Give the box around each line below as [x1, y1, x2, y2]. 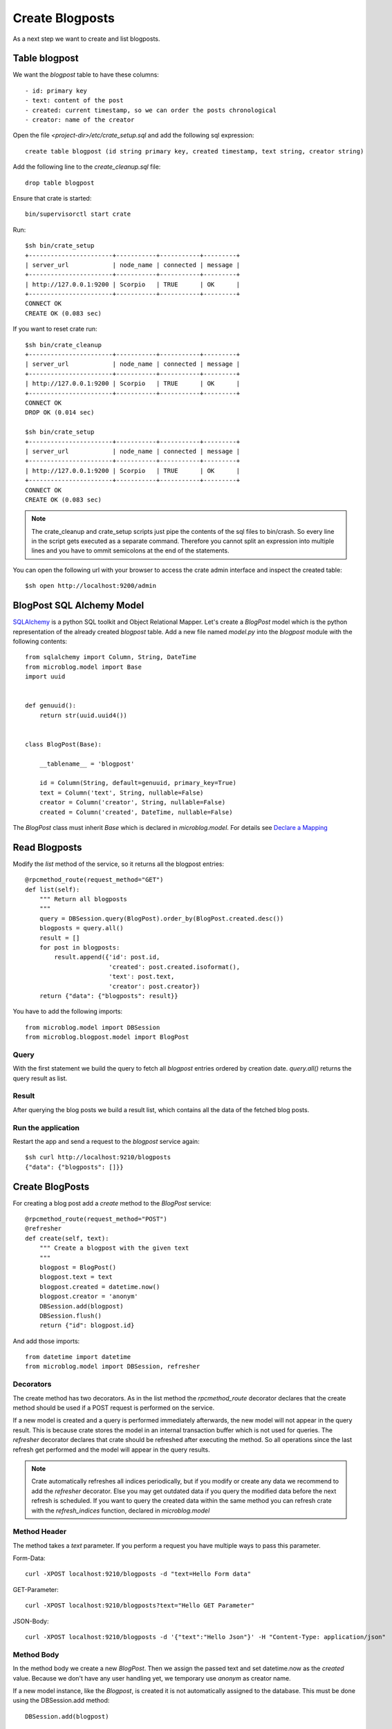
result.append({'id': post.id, [54, 953, 160, 961]
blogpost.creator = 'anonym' [39, 1293, 138, 1300]
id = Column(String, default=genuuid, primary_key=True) [39, 779, 236, 787]
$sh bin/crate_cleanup [25, 341, 102, 349]
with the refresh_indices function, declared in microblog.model [31, 1506, 210, 1515]
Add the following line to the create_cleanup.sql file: [12, 163, 161, 171]
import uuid [25, 673, 66, 681]
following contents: [12, 637, 68, 645]
